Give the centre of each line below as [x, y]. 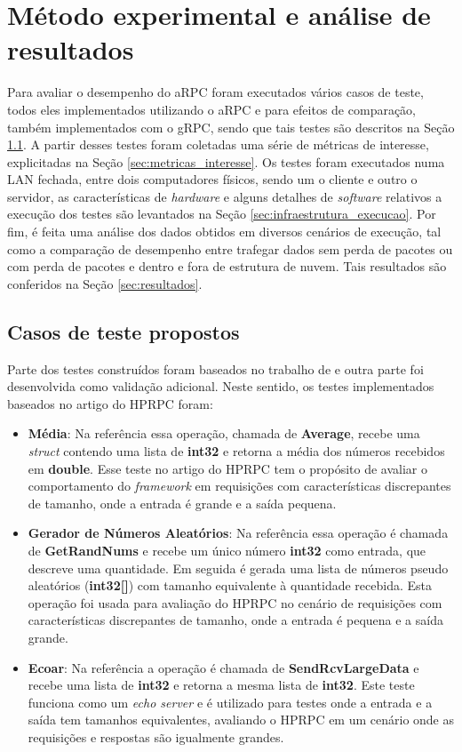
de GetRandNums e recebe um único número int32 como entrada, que [227, 550]
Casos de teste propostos [123, 331]
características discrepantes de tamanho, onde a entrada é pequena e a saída [235, 620]
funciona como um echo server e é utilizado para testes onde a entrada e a [230, 702]
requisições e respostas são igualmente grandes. [156, 736]
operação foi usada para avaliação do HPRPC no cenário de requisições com [235, 602]
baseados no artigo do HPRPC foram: [110, 403]
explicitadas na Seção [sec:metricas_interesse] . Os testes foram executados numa [226, 161]
